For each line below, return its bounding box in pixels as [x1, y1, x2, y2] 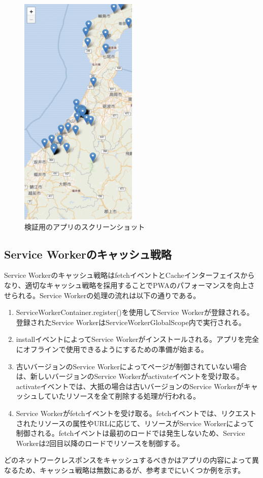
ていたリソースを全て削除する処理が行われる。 [44, 391, 200, 401]
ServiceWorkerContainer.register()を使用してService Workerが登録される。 [16, 307, 254, 317]
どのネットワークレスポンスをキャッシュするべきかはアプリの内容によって [4, 455, 252, 465]
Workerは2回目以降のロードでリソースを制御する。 [16, 437, 184, 448]
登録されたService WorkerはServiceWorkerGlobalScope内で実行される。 [16, 316, 246, 327]
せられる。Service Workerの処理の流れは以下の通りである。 [4, 290, 201, 300]
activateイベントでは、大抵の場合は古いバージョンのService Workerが [16, 380, 244, 391]
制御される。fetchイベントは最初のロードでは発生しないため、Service [16, 428, 245, 438]
